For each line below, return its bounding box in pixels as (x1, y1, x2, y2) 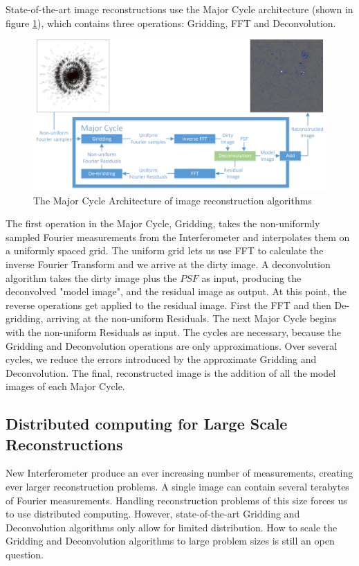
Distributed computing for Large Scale (6, 413, 288, 434)
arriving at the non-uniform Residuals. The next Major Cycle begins (46, 311, 337, 326)
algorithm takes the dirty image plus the (6, 270, 177, 285)
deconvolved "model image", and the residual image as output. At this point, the (6, 284, 347, 299)
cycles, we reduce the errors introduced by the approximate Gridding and (6, 352, 317, 366)
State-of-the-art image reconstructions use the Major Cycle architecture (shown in (6, 2, 353, 16)
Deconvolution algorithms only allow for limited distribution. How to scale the (6, 520, 338, 534)
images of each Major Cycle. (6, 379, 125, 393)
